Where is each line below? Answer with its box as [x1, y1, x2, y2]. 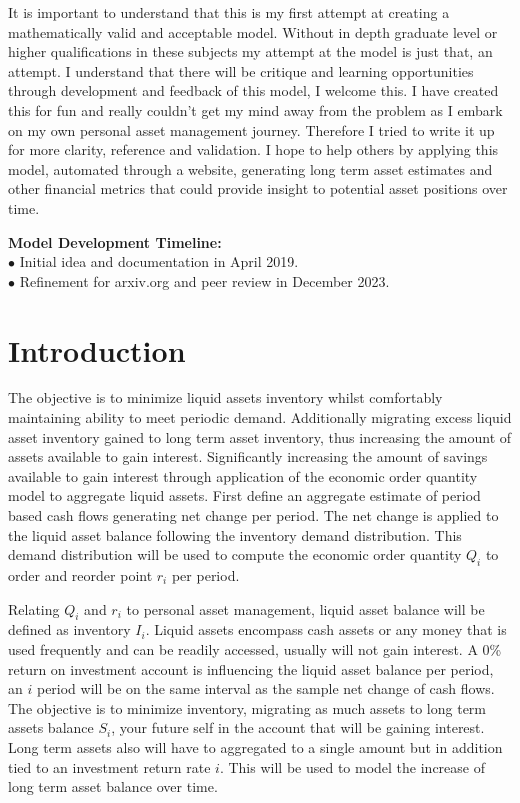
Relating [8, 598, 60, 619]
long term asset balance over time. [8, 776, 218, 797]
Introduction [8, 329, 186, 370]
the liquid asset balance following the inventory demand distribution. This [8, 524, 462, 545]
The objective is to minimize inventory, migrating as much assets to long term [8, 697, 487, 718]
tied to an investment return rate [8, 756, 211, 777]
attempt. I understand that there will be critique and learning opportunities [8, 60, 474, 81]
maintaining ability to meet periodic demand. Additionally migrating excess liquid [8, 407, 512, 428]
